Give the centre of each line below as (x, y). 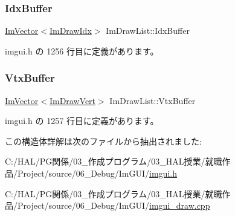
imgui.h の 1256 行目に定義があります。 (82, 51)
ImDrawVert (72, 100)
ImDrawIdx (70, 31)
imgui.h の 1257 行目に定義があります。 (82, 121)
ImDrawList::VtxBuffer (153, 100)
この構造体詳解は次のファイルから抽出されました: (103, 141)
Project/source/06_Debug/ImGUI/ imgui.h (97, 173)
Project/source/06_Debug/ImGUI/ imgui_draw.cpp (114, 205)
